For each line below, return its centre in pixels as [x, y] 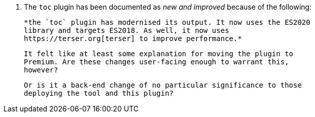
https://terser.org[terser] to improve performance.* [133, 38]
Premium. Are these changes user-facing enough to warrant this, [156, 62]
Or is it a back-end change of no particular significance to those [163, 85]
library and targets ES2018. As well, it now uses [127, 30]
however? [41, 70]
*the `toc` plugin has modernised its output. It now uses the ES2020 [167, 22]
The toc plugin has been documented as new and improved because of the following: [168, 7]
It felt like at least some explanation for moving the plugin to [159, 54]
